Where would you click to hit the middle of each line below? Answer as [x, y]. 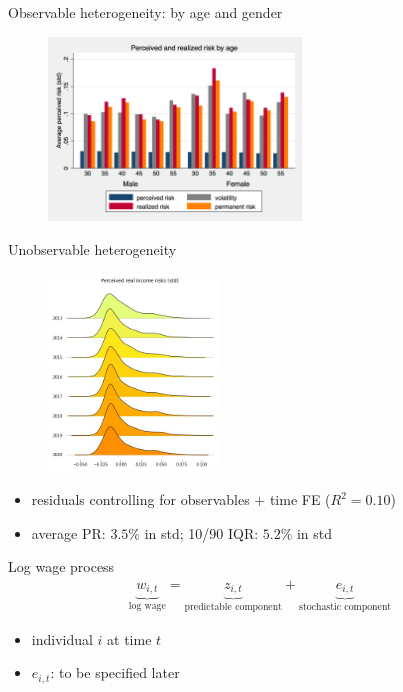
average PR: [68, 532]
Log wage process [61, 566]
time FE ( [300, 499]
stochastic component [345, 607]
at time [129, 638]
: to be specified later [115, 672]
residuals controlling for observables [140, 499]
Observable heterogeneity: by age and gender [145, 12]
